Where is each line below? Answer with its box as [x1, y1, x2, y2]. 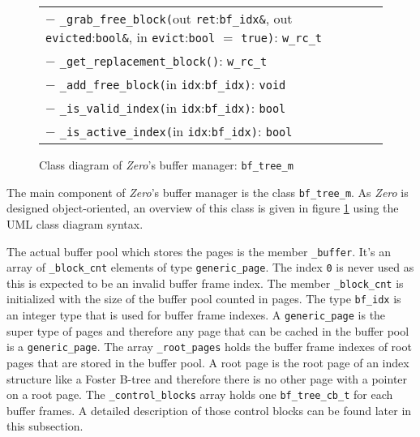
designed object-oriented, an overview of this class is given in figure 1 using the [6, 199, 399, 216]
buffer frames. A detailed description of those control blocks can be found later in [6, 401, 412, 418]
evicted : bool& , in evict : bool [45, 28, 216, 46]
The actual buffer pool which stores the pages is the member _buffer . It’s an [6, 242, 392, 259]
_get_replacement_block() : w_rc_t [59, 51, 268, 70]
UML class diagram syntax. [6, 215, 144, 232]
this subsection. [6, 418, 84, 435]
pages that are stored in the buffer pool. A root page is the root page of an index [6, 354, 409, 371]
